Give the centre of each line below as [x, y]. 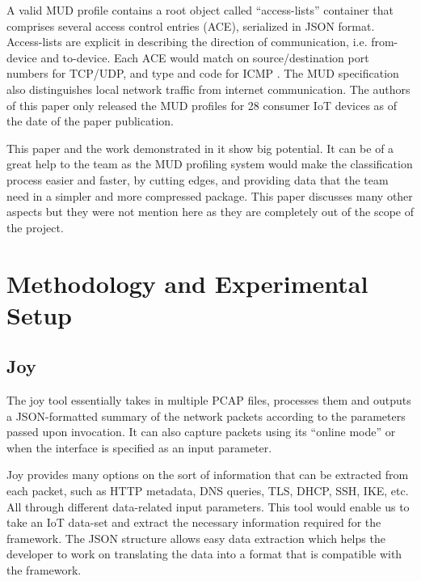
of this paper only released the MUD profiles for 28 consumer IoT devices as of [202, 105]
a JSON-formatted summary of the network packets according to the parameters [206, 416]
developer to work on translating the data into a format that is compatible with [204, 554]
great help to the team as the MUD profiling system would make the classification [210, 164]
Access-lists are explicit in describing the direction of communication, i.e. [187, 42]
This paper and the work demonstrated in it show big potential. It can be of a [200, 148]
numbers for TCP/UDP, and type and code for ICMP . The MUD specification [203, 73]
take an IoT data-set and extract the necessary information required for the [194, 522]
